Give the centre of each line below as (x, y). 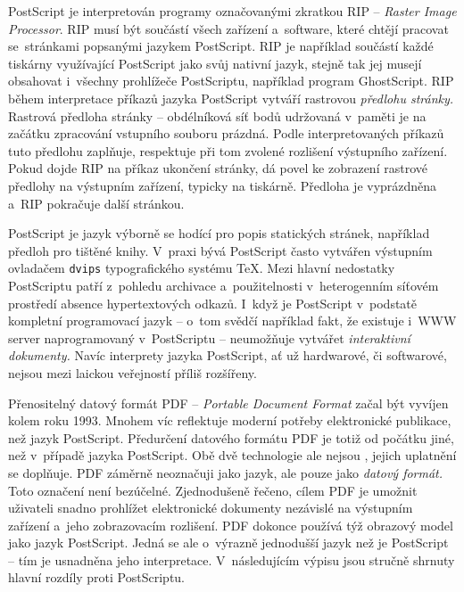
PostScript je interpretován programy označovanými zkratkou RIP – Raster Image (232, 11)
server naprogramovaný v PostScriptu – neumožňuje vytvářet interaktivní (209, 337)
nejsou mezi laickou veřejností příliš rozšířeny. (133, 372)
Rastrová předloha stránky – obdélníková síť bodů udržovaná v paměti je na (217, 115)
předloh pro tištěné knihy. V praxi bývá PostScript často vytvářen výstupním (220, 250)
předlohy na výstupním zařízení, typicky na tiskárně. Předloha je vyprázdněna (223, 185)
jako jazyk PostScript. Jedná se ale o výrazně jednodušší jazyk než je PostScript (228, 543)
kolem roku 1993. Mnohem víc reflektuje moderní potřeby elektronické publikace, (230, 420)
